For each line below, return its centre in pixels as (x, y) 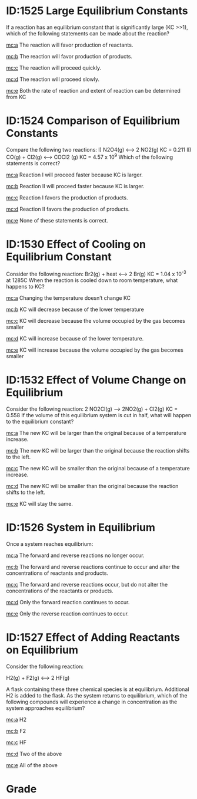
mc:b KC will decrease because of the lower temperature (75, 310)
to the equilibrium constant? (40, 422)
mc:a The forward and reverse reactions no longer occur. (75, 555)
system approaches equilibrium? (46, 708)
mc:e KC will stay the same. (40, 504)
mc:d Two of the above (34, 754)
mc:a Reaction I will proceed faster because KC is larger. (74, 175)
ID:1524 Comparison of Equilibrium (93, 121)
